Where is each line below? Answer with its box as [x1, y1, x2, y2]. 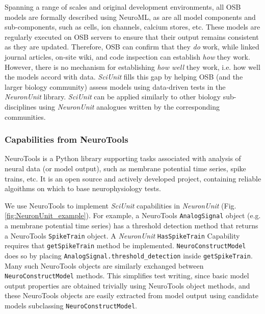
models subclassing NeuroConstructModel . [5, 300, 138, 310]
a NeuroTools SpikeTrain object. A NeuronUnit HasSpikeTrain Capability [5, 230, 240, 241]
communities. [5, 111, 46, 122]
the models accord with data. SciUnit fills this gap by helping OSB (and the [5, 71, 243, 82]
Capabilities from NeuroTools [5, 133, 128, 146]
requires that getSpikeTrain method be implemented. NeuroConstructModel [5, 240, 246, 251]
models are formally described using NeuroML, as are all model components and [5, 11, 256, 22]
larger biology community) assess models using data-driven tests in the [5, 81, 226, 92]
